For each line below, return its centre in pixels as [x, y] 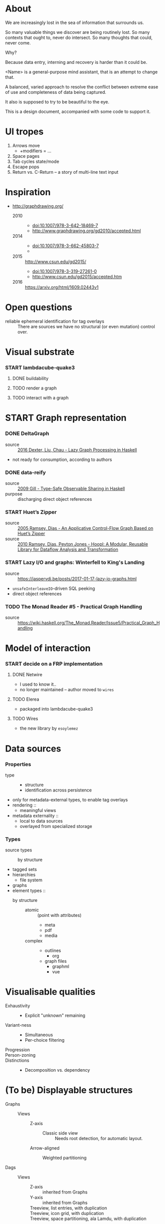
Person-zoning [20, 1055]
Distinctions [17, 1060]
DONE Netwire [27, 675]
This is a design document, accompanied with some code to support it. [78, 111]
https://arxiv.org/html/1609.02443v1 [62, 287]
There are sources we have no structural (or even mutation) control [86, 326]
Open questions [39, 307]
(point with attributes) [59, 915]
